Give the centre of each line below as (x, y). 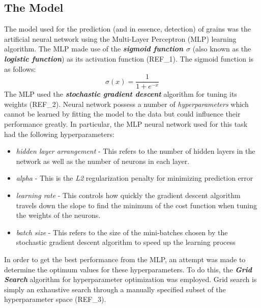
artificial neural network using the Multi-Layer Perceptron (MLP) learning (120, 38)
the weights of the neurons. (58, 215)
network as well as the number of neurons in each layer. (103, 161)
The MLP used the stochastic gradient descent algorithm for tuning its (121, 94)
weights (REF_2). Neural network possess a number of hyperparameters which (126, 104)
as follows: (20, 68)
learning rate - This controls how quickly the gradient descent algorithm (128, 195)
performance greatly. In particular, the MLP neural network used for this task (126, 124)
